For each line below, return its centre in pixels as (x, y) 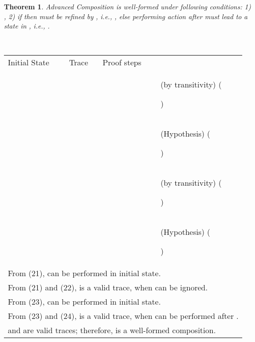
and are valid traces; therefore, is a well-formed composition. (112, 330)
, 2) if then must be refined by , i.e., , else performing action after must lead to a (126, 16)
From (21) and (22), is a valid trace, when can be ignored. (108, 287)
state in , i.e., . (27, 26)
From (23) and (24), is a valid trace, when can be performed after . (123, 316)
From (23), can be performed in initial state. (85, 302)
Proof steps (122, 62)
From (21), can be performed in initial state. (85, 273)
